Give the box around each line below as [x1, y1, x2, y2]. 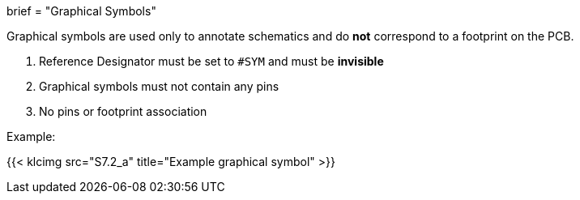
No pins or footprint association [39, 104, 207, 118]
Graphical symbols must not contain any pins [39, 79, 279, 93]
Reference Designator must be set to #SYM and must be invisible [39, 54, 384, 68]
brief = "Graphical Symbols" [6, 4, 156, 18]
